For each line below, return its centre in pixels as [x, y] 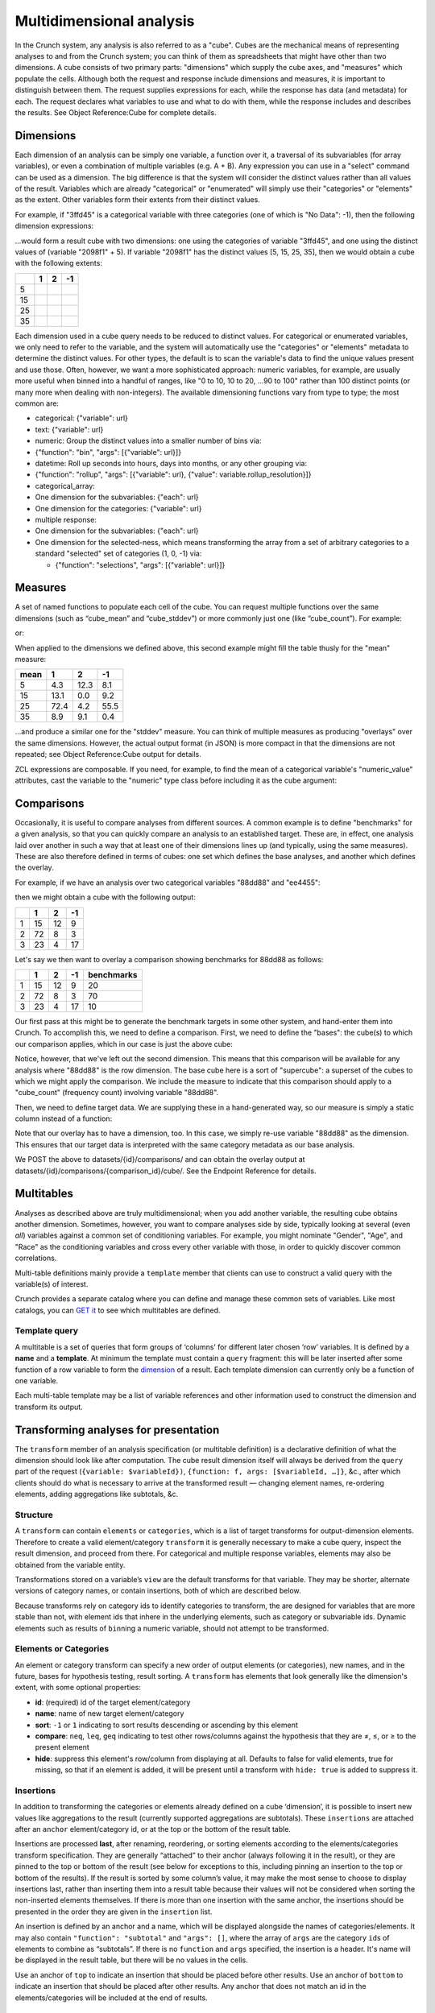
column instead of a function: [64, 1118]
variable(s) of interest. [52, 1283]
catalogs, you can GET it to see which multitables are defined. [118, 1310]
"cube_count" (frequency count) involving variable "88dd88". [117, 1093]
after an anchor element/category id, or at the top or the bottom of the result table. [153, 1829]
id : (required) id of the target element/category [113, 1702]
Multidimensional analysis [105, 21]
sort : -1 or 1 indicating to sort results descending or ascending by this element [166, 1725]
